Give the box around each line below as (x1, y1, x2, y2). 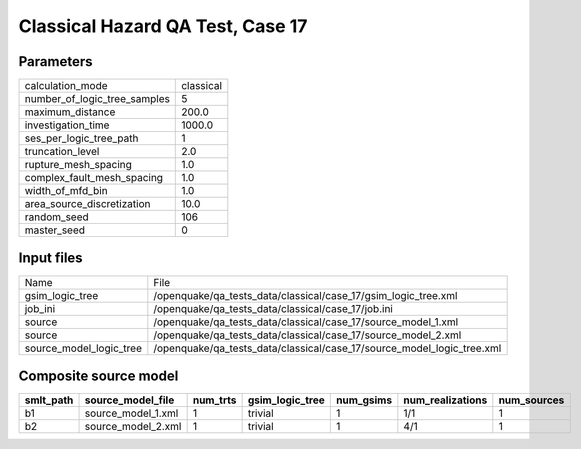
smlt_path (24, 393, 74, 407)
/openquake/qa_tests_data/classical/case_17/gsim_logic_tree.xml (153, 288, 458, 302)
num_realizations (403, 393, 488, 407)
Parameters (18, 53, 93, 70)
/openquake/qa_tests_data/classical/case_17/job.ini (153, 301, 394, 315)
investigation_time (24, 118, 110, 132)
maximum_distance (24, 105, 116, 119)
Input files (18, 250, 84, 267)
